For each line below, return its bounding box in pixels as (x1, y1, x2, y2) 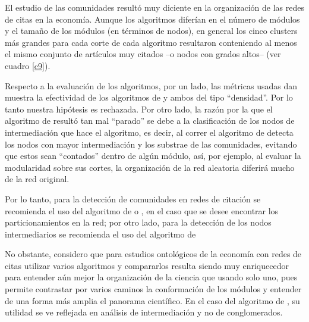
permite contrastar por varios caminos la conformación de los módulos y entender (5, 283, 302, 295)
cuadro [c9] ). (5, 59, 51, 71)
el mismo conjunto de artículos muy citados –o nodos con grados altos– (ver (5, 48, 281, 60)
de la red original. (5, 173, 70, 185)
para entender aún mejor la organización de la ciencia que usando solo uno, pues (5, 271, 298, 283)
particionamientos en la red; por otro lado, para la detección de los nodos (5, 216, 272, 229)
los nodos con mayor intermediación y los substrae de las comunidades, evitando (5, 137, 297, 150)
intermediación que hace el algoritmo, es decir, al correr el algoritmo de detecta (5, 126, 294, 138)
